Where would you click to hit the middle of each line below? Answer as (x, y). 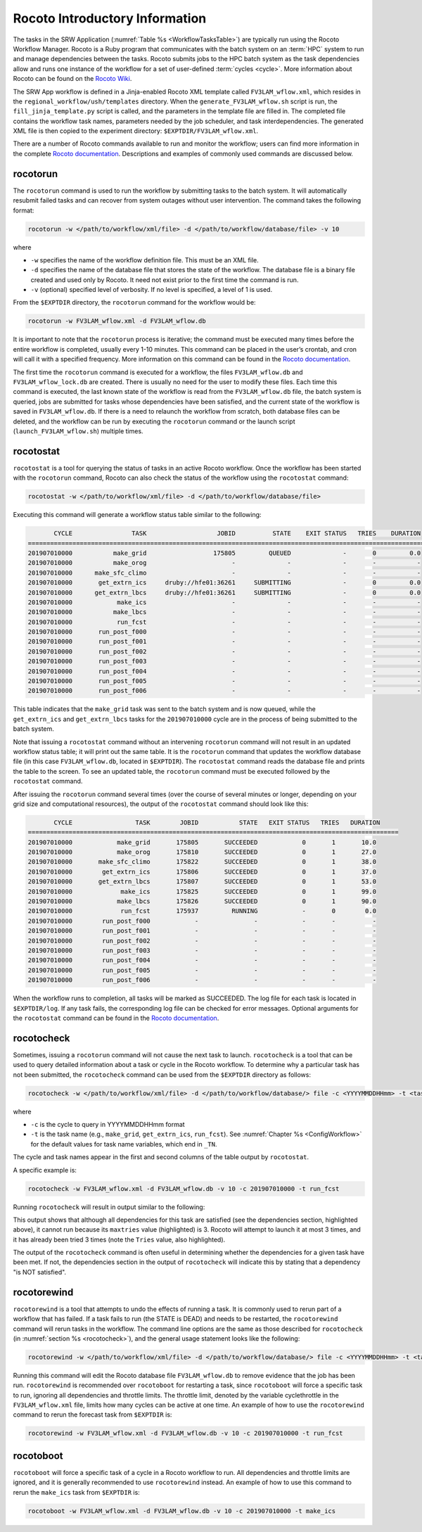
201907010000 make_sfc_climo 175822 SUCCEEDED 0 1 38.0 (202, 862)
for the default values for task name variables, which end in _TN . (124, 1144)
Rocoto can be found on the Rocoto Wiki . (72, 79)
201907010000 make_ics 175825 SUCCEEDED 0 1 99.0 (202, 891)
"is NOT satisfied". (40, 1272)
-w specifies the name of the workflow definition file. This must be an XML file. (145, 260)
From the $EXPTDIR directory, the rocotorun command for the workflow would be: (134, 302)
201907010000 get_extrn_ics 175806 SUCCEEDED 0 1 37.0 (202, 872)
